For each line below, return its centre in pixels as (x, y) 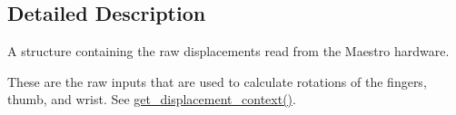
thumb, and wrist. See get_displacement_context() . (152, 99)
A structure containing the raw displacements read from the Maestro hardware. (228, 51)
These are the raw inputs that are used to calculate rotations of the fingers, (217, 81)
